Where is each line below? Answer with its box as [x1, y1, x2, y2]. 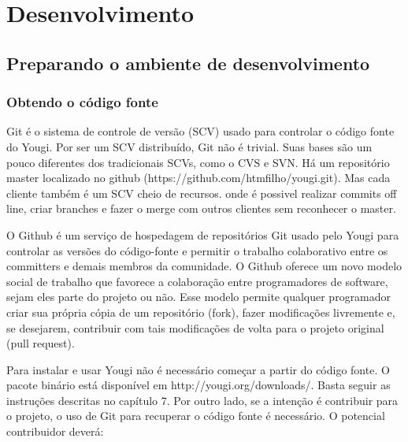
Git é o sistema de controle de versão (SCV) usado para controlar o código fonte [6, 123, 395, 139]
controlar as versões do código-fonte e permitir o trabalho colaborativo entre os [6, 242, 388, 258]
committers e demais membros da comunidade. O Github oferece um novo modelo [6, 258, 402, 274]
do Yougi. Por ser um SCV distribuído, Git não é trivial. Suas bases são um [6, 138, 373, 154]
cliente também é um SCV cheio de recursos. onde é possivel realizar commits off [6, 184, 397, 201]
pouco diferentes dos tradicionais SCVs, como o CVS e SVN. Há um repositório [6, 154, 390, 170]
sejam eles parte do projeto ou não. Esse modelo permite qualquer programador [6, 288, 391, 305]
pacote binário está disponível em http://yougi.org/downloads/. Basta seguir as [6, 377, 391, 393]
